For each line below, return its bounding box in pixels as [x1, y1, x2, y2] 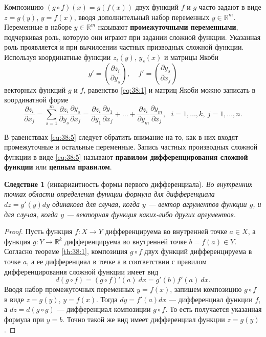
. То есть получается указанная [165, 304, 262, 314]
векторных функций [4, 84, 66, 95]
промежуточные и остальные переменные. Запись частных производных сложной [4, 141, 258, 152]
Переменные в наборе [4, 22, 72, 32]
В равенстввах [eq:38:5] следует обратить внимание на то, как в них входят [4, 131, 238, 142]
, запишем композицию [170, 284, 242, 294]
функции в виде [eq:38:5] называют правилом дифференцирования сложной [4, 151, 248, 162]
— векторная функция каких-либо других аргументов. [66, 208, 236, 219]
